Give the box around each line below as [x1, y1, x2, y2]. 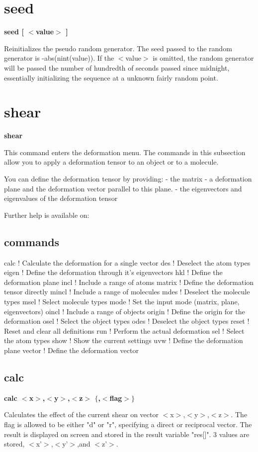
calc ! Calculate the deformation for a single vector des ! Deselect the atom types [4, 257, 251, 268]
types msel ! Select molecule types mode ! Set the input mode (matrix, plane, [4, 296, 240, 306]
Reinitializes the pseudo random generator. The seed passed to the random [4, 43, 232, 53]
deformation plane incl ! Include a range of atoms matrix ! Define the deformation [4, 276, 254, 287]
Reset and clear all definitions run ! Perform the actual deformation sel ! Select [4, 325, 245, 336]
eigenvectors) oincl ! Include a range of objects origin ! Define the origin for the [4, 306, 245, 316]
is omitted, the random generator [153, 53, 254, 63]
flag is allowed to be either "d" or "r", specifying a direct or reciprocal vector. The [4, 419, 252, 429]
